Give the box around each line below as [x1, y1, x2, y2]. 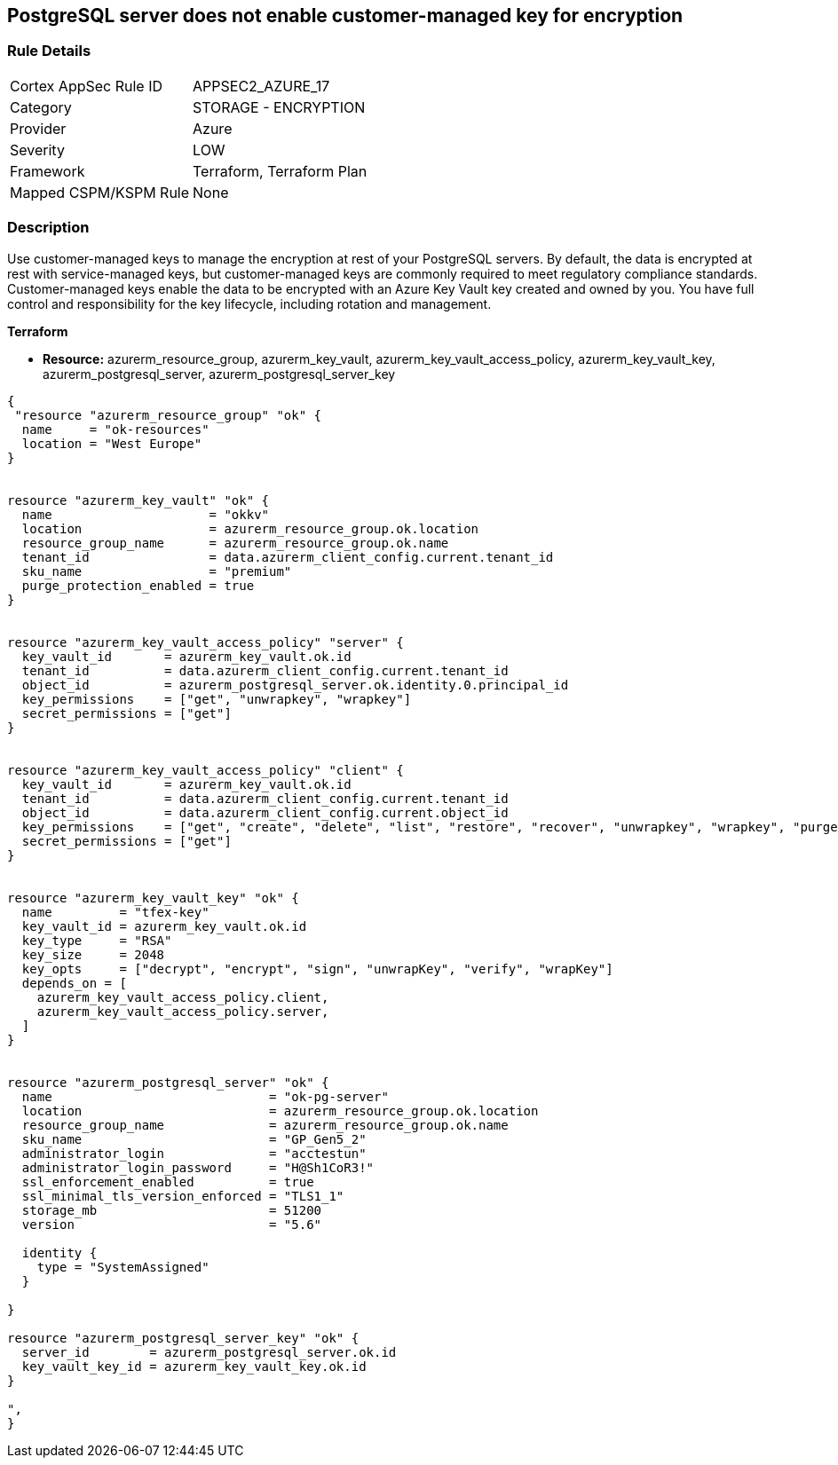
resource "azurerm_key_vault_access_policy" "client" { [7, 762, 404, 777]
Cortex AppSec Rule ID [10, 76, 163, 95]
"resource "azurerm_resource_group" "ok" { [14, 407, 322, 422]
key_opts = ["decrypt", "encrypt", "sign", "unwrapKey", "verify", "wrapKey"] [21, 961, 613, 976]
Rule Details [7, 42, 91, 60]
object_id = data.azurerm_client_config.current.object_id [21, 805, 509, 820]
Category [10, 98, 72, 116]
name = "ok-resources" [21, 421, 209, 437]
